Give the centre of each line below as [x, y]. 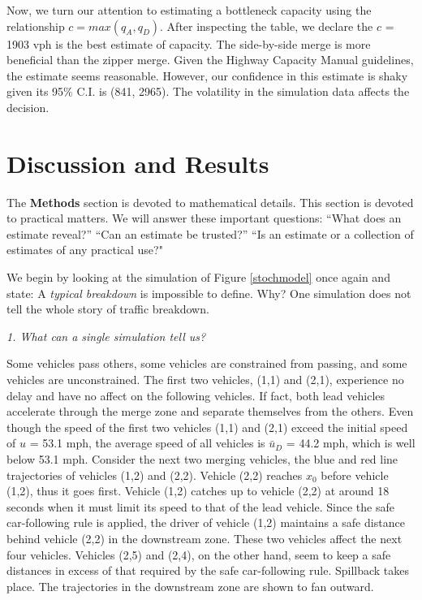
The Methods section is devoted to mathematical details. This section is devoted [210, 202]
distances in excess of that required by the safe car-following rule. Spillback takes [208, 570]
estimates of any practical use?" [85, 250]
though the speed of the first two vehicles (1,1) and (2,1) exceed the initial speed [207, 427]
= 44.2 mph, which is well [351, 443]
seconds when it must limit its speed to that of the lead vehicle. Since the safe [200, 506]
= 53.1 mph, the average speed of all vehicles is [147, 443]
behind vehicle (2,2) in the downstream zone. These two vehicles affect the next [205, 538]
